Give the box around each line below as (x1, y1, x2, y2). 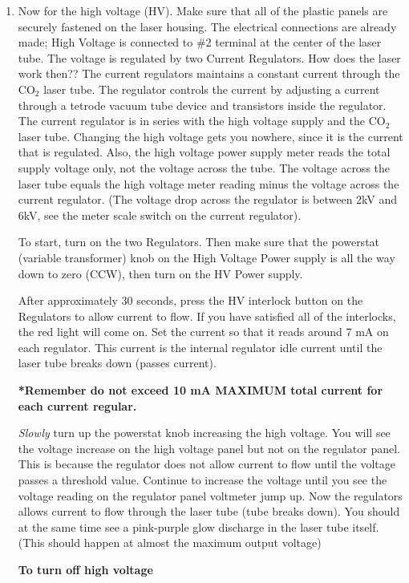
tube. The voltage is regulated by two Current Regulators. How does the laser (18, 49, 401, 66)
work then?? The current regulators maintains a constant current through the (18, 65, 400, 82)
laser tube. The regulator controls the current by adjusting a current (43, 80, 380, 97)
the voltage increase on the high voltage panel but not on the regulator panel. (18, 439, 401, 456)
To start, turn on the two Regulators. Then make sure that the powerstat (18, 233, 380, 250)
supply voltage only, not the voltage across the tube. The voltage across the (18, 159, 391, 176)
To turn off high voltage (18, 561, 153, 577)
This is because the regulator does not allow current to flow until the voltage (18, 455, 396, 472)
